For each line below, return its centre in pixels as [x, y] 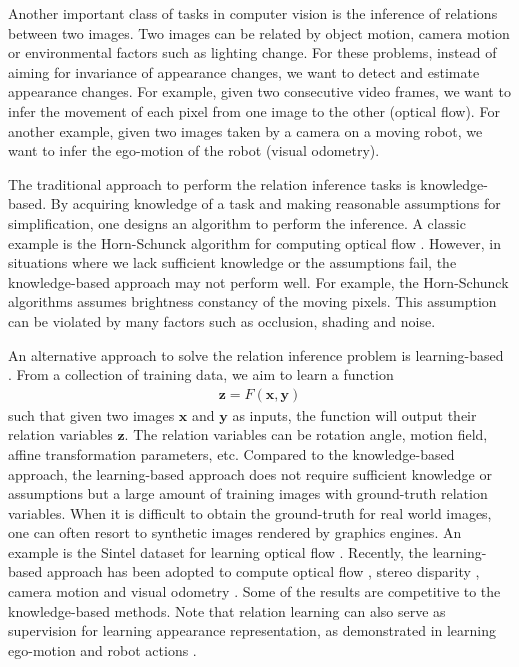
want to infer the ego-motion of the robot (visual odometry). [194, 150]
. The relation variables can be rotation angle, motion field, [306, 434]
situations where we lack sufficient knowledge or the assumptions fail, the [232, 262]
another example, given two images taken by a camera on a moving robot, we [245, 130]
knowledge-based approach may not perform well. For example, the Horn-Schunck [258, 281]
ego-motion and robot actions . [102, 649]
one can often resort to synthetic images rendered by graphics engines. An [235, 532]
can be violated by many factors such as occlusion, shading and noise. [222, 320]
